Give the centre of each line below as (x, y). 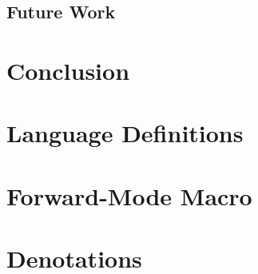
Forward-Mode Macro (129, 195)
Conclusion (68, 70)
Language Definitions (125, 133)
